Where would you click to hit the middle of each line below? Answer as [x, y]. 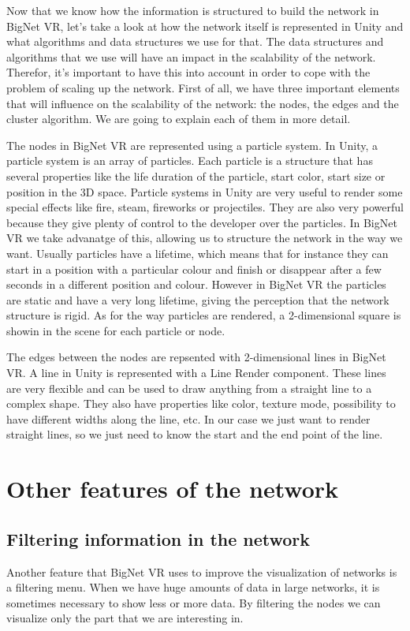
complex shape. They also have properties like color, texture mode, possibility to [201, 403]
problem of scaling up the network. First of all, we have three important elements [203, 87]
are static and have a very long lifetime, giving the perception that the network [198, 299]
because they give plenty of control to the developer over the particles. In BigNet [202, 222]
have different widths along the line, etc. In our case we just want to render [188, 418]
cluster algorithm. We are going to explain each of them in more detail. [179, 119]
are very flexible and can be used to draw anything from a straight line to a [189, 388]
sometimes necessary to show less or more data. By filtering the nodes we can [194, 602]
